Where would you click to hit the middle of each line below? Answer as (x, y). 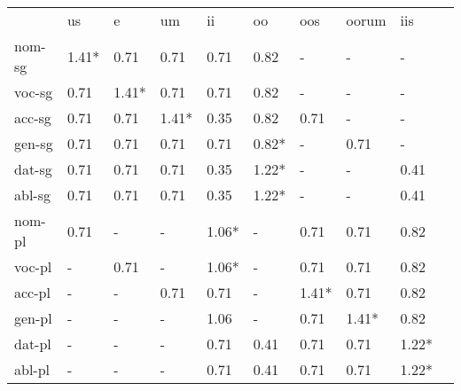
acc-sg (33, 117)
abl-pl (32, 369)
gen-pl (33, 318)
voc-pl (33, 266)
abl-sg (32, 195)
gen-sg (34, 143)
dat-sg (33, 169)
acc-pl (32, 292)
